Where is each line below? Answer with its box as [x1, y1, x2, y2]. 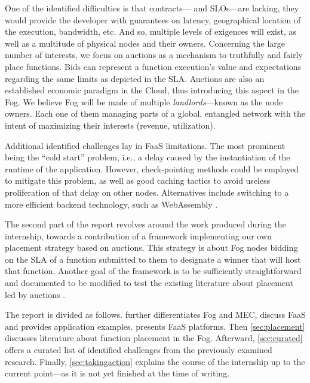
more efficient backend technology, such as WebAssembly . [5, 197, 218, 210]
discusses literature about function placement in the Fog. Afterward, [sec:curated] [5, 332, 303, 344]
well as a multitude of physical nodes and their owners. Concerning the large [5, 37, 286, 49]
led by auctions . [5, 288, 66, 300]
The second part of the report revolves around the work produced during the [5, 218, 286, 230]
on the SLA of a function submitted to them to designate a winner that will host [5, 253, 301, 265]
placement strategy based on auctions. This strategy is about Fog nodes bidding [5, 241, 298, 254]
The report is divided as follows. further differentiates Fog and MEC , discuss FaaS [5, 308, 306, 321]
